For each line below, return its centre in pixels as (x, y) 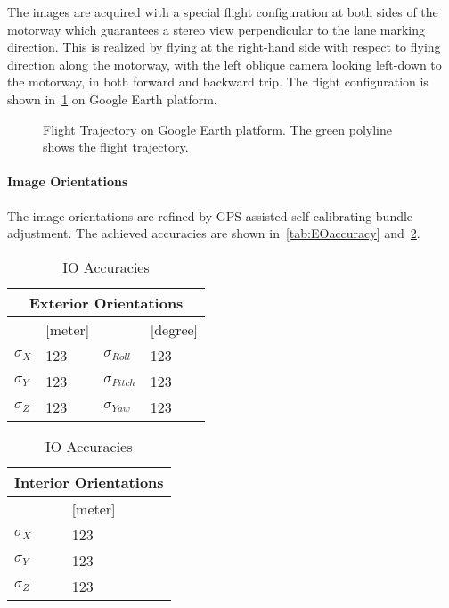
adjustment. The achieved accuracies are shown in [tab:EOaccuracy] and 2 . (214, 233)
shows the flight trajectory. (116, 147)
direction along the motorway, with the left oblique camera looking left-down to (224, 64)
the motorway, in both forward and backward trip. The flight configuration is (218, 82)
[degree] (174, 329)
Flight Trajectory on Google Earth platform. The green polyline (217, 129)
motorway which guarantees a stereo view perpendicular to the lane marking (216, 29)
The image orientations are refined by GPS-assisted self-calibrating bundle (210, 215)
